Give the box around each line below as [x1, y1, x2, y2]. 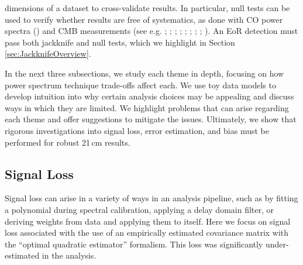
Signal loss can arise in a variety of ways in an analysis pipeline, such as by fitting [5, 192, 298, 204]
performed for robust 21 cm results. [5, 136, 130, 148]
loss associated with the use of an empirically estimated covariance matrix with [5, 226, 289, 239]
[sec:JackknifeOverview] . [5, 47, 91, 60]
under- [265, 238, 289, 250]
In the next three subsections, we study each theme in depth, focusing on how [5, 67, 284, 79]
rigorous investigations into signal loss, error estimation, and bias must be [5, 124, 270, 136]
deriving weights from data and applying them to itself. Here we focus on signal [5, 215, 291, 227]
